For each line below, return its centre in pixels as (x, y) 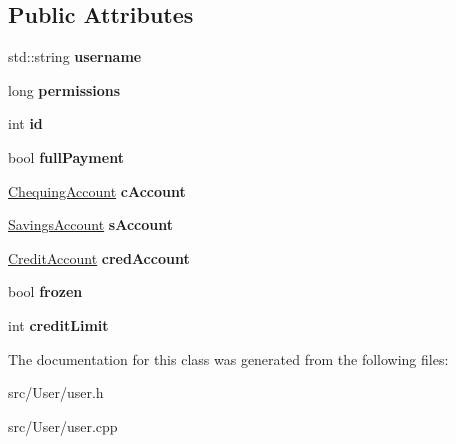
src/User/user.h (56, 392)
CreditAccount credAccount (99, 257)
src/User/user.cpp (63, 425)
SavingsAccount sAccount (90, 224)
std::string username (75, 56)
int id (25, 123)
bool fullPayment (66, 156)
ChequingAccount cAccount (97, 190)
